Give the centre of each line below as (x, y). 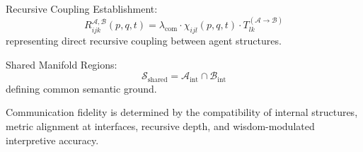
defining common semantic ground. (81, 88)
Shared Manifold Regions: (62, 64)
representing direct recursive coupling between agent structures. (144, 41)
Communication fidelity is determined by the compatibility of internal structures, (182, 112)
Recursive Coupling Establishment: (82, 8)
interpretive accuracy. (52, 140)
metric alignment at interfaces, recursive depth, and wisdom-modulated (160, 126)
